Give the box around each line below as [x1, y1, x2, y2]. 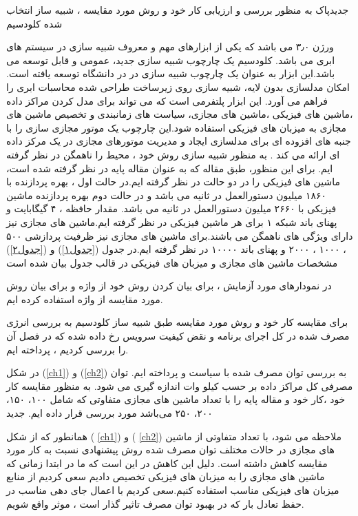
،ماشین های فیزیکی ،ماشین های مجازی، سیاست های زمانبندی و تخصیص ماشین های [6, 107, 353, 121]
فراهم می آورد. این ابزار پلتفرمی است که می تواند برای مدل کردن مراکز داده [6, 93, 328, 107]
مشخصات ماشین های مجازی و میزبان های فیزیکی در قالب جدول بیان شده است [6, 255, 338, 269]
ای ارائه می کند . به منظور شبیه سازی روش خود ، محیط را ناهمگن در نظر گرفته [6, 147, 340, 161]
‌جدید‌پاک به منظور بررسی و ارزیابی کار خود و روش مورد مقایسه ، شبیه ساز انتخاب [6, 3, 349, 17]
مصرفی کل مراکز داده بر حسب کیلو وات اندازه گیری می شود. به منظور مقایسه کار [6, 378, 353, 393]
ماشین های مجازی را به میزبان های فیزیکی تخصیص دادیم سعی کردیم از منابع [6, 469, 325, 484]
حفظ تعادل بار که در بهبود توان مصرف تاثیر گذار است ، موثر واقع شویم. [6, 496, 304, 510]
